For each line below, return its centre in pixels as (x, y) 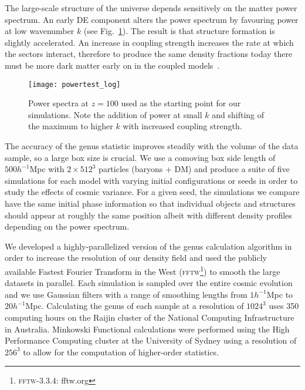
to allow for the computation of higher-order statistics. (121, 352)
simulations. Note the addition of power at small (115, 114)
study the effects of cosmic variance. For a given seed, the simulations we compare (152, 192)
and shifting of (238, 114)
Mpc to (280, 294)
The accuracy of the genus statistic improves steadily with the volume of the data (152, 146)
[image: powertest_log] (74, 84)
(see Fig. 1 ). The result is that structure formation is (179, 31)
